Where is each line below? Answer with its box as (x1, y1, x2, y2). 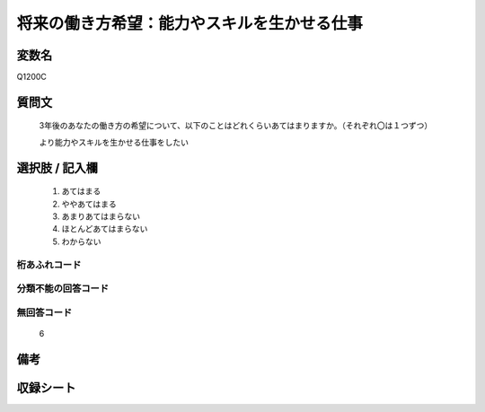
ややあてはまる (61, 198, 117, 209)
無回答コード (16, 306, 73, 319)
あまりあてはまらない (61, 211, 141, 222)
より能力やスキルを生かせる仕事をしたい (39, 136, 189, 147)
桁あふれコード (16, 259, 82, 271)
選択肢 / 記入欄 (16, 160, 99, 175)
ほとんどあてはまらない (61, 224, 148, 234)
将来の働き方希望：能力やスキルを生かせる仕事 (16, 13, 364, 33)
